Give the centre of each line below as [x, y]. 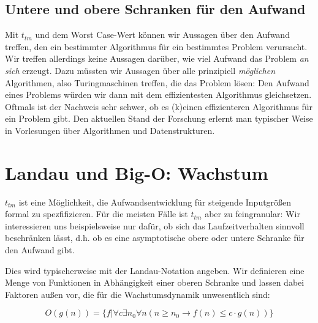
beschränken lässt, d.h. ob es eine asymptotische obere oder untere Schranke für [155, 238]
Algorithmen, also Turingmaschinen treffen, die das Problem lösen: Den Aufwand [157, 82]
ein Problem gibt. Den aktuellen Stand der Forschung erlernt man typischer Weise [159, 118]
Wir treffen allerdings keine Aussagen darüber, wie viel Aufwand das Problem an [157, 58]
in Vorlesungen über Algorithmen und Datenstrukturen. [110, 130]
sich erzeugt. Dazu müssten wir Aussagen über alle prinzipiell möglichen [140, 70]
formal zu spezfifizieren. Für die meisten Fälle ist [97, 214]
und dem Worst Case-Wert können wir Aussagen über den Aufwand [162, 35]
